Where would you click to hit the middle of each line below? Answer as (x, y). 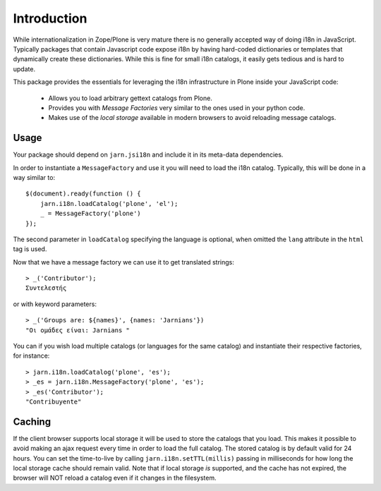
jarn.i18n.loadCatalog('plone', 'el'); (109, 204)
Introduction (50, 18)
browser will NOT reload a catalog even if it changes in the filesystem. (115, 478)
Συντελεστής (46, 288)
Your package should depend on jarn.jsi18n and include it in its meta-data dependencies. (148, 154)
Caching (32, 422)
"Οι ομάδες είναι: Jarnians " (78, 330)
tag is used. (30, 249)
